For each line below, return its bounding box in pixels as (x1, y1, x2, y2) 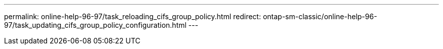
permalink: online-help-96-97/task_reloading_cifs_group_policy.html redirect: (4, 12, 261, 21)
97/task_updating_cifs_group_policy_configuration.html (4, 21, 187, 29)
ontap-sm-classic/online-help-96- (262, 12, 377, 21)
